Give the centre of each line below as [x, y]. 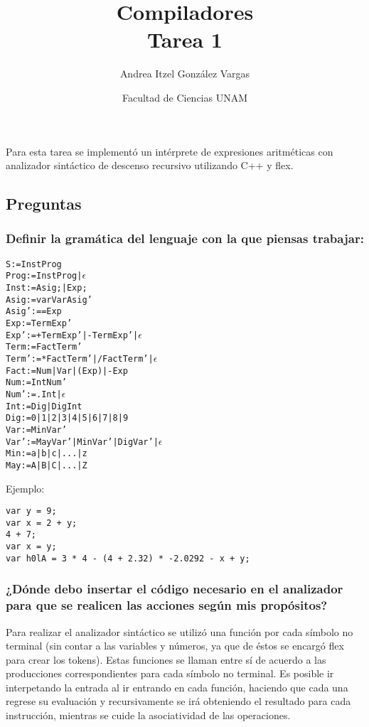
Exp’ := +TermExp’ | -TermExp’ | [72, 335]
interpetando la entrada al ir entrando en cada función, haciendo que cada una [177, 687]
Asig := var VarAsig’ [49, 300]
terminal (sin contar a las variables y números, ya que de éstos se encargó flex [175, 646]
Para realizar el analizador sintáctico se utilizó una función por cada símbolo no [180, 631]
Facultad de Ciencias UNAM [185, 97]
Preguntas [44, 204]
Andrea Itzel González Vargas [185, 74]
